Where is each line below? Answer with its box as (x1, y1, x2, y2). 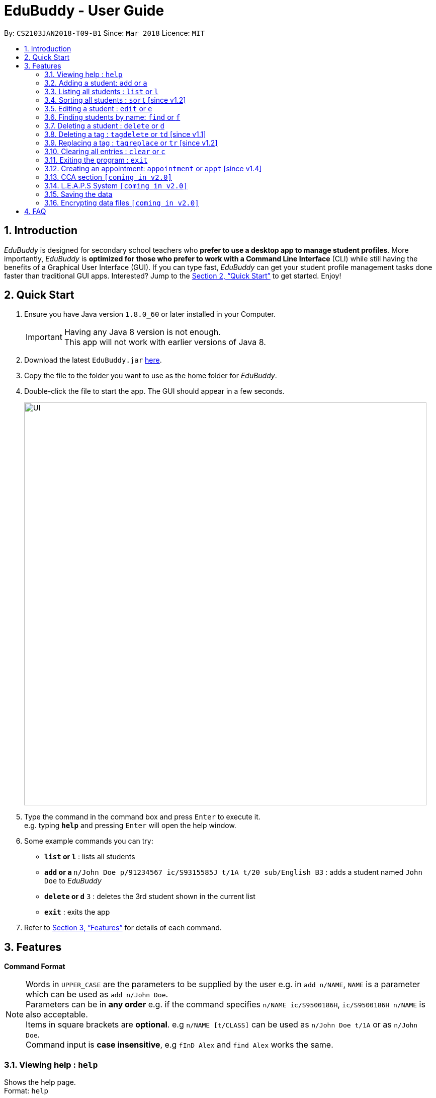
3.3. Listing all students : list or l (44, 87, 159, 96)
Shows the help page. (4, 1078, 76, 1087)
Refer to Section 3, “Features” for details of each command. (24, 923, 222, 932)
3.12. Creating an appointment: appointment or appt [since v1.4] (44, 164, 262, 173)
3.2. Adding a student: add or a (44, 78, 147, 87)
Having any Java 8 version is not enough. (64, 327, 221, 337)
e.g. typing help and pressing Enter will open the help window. (24, 821, 236, 830)
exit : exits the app (44, 908, 110, 917)
